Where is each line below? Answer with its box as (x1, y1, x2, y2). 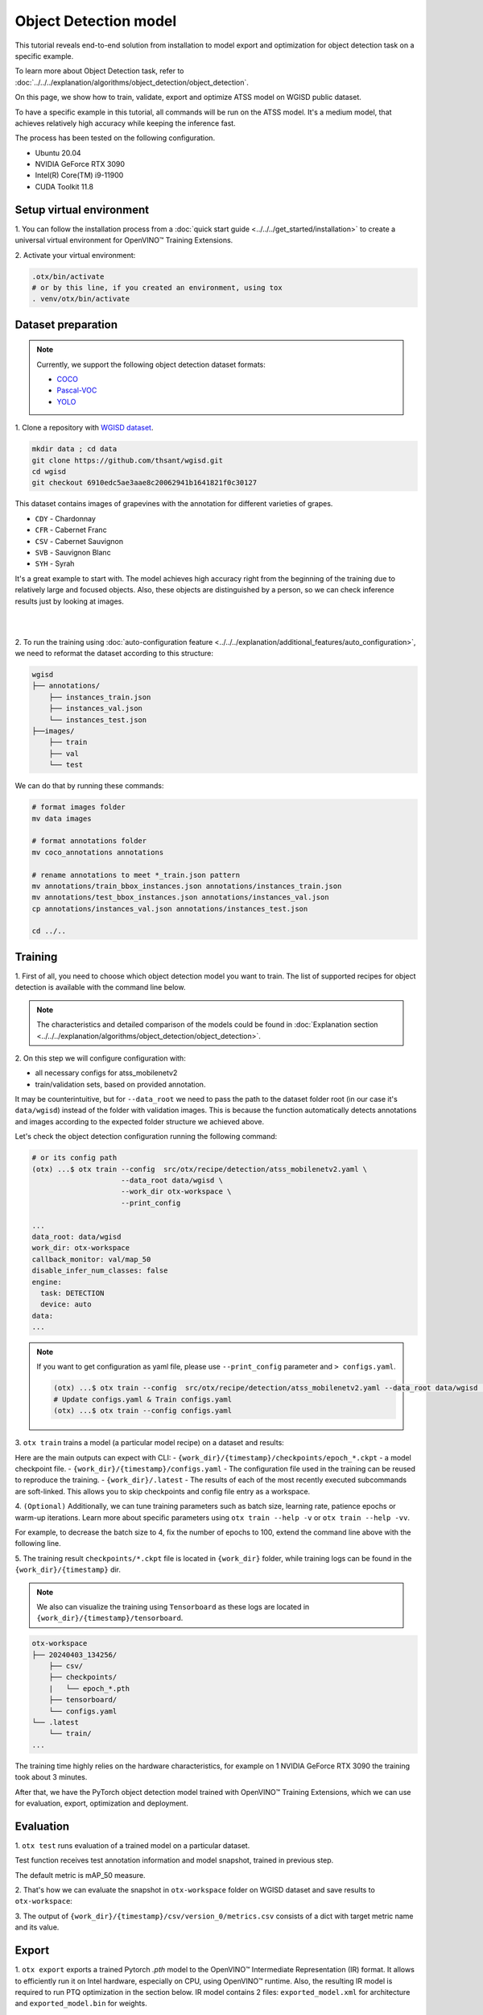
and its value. (14, 1922, 60, 1932)
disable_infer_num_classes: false (31, 1266, 168, 1275)
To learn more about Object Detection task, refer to (14, 66, 184, 76)
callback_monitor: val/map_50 (31, 1254, 151, 1264)
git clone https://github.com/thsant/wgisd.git (31, 455, 223, 465)
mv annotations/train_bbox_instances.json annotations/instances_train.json (31, 881, 342, 891)
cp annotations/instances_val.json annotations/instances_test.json (31, 904, 308, 913)
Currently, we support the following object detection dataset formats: (36, 359, 266, 369)
